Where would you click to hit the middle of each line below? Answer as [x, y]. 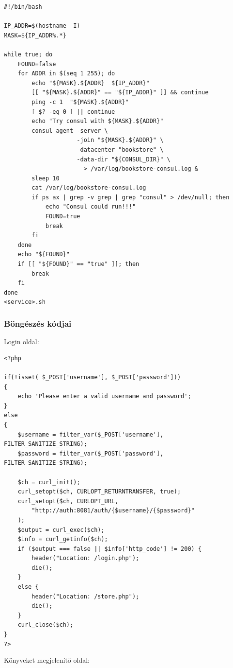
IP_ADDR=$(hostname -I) [42, 26]
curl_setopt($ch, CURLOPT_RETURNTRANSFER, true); [99, 492]
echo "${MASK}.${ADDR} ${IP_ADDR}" [91, 83]
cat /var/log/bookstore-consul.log [89, 188]
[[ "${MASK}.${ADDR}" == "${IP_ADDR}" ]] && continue [120, 93]
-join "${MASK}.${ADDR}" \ [120, 140]
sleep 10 [46, 178]
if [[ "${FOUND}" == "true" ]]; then [78, 264]
